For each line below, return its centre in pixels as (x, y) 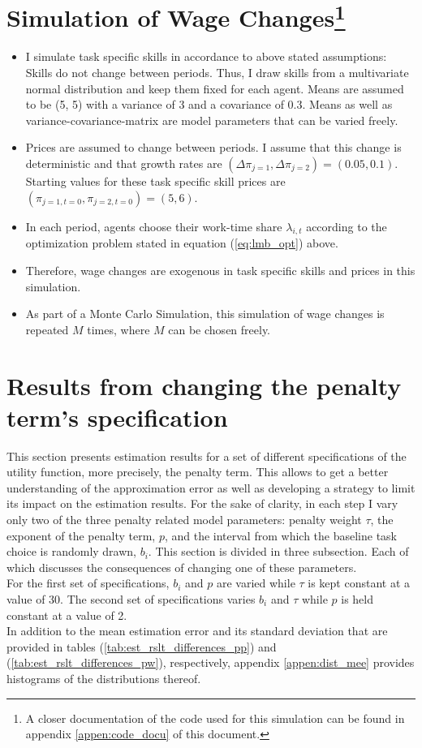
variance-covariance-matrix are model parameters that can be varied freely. (212, 120)
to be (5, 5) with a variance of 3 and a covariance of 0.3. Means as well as (209, 104)
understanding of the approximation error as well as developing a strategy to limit (211, 487)
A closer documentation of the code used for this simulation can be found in (215, 718)
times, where (118, 329)
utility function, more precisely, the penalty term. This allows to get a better (198, 472)
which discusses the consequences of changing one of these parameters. (182, 567)
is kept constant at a (359, 583)
